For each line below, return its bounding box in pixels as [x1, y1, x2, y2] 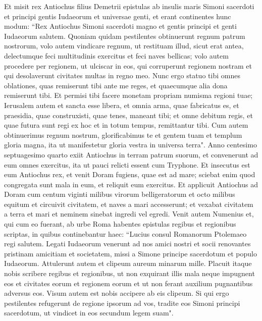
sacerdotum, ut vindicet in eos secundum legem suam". [4, 307, 174, 318]
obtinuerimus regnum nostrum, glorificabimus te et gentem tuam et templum [4, 129, 242, 140]
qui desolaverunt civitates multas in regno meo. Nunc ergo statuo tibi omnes [4, 70, 240, 81]
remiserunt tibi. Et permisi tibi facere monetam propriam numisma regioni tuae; [4, 90, 253, 100]
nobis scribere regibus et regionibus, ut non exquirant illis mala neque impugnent [4, 268, 255, 279]
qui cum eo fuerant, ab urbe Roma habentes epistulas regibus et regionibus [4, 219, 236, 229]
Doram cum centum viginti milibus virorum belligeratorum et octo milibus [4, 189, 235, 199]
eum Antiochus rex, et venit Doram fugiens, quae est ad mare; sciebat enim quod [4, 169, 255, 180]
